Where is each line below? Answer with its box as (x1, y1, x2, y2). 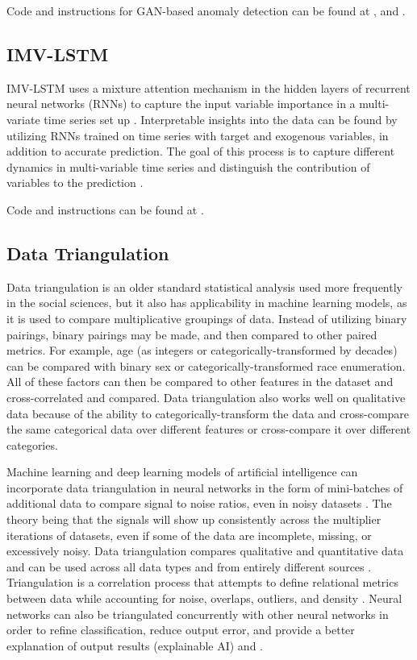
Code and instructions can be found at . (6, 201, 204, 218)
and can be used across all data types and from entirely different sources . (6, 558, 372, 575)
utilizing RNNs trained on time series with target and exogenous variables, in (6, 127, 389, 143)
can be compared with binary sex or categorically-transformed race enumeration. (6, 357, 406, 374)
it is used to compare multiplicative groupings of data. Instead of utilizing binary (6, 309, 407, 326)
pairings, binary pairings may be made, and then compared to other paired (6, 326, 377, 342)
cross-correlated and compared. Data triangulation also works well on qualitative (6, 388, 406, 405)
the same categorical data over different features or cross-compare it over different (6, 421, 411, 438)
